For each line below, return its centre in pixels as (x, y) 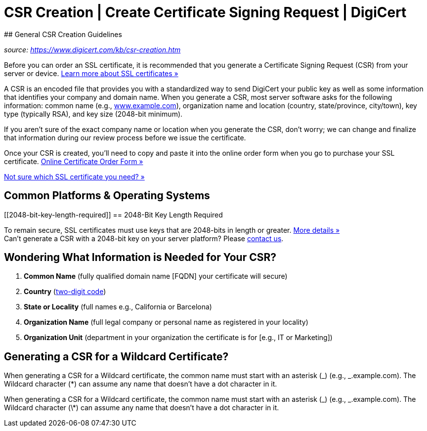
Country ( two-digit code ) (65, 292)
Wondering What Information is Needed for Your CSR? (140, 258)
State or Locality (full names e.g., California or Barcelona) (118, 307)
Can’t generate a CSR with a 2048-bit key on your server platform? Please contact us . (144, 238)
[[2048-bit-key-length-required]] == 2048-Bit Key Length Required (113, 215)
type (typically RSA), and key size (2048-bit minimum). (93, 114)
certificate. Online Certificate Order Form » (74, 161)
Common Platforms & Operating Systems (107, 196)
